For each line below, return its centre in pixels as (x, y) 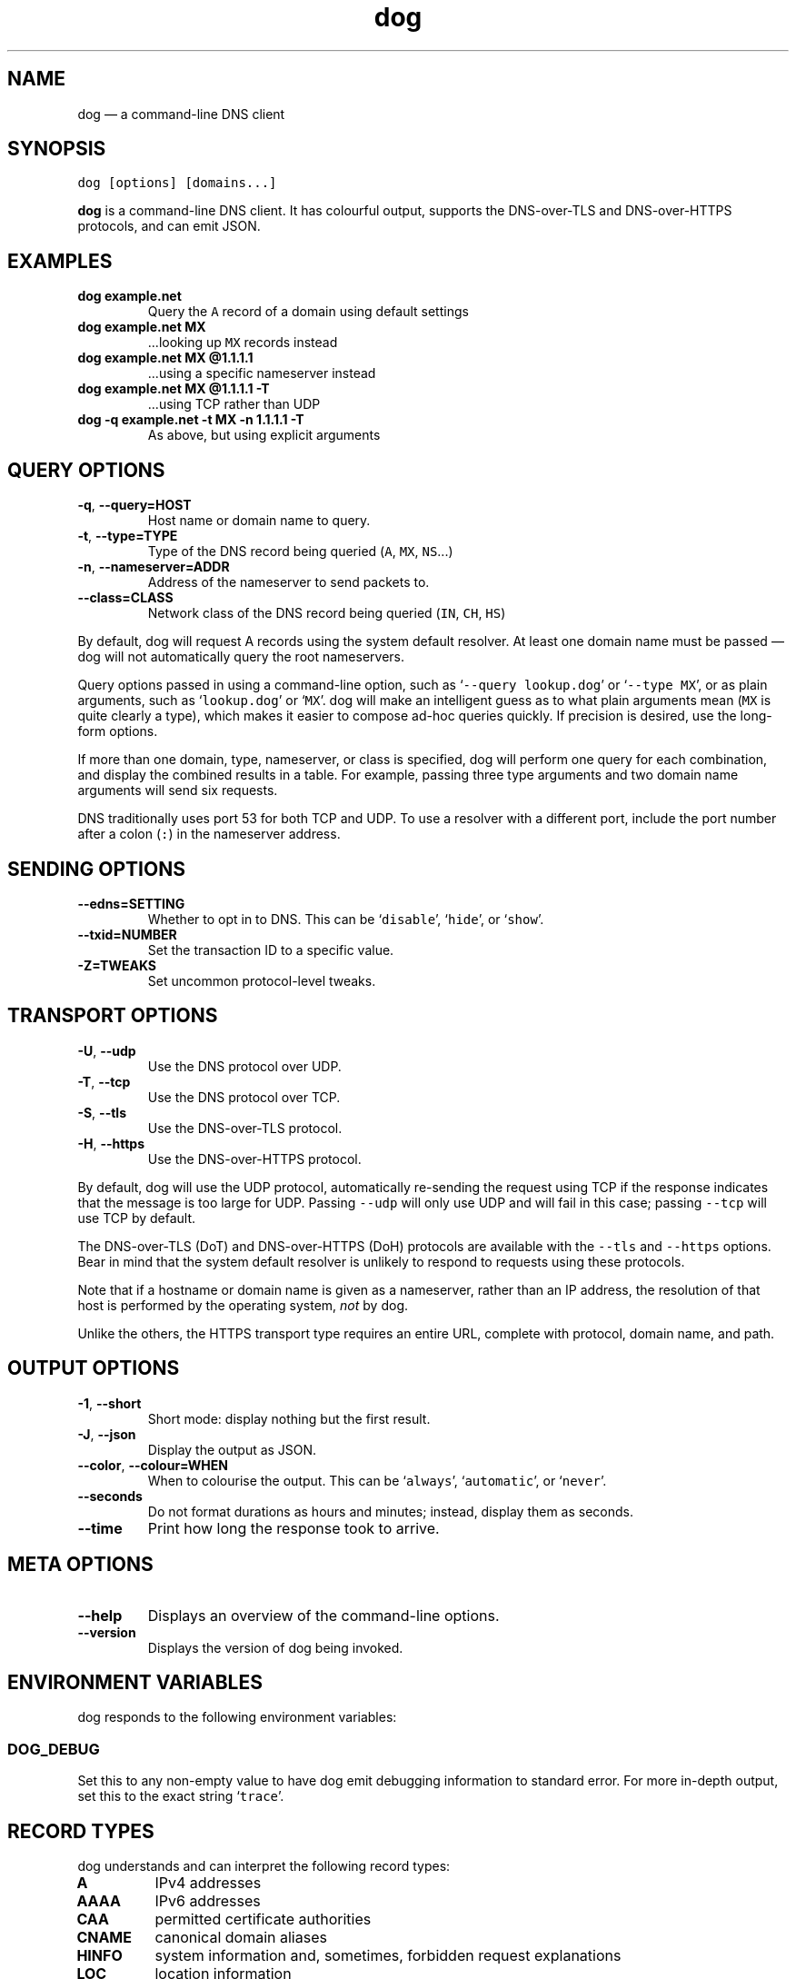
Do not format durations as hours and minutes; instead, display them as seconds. (390, 1511)
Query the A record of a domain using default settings (308, 312)
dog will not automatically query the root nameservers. (241, 657)
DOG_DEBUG (54, 1749)
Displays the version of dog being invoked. (275, 1647)
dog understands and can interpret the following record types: (264, 1865)
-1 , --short (109, 1403)
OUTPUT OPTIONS (94, 1368)
